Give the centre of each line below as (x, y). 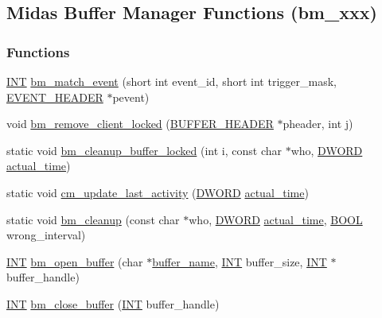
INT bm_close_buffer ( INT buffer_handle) (113, 303)
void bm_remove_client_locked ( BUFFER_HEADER (140, 124)
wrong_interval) (46, 235)
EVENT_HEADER (55, 97)
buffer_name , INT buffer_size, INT (240, 261)
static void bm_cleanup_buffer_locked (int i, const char (144, 150)
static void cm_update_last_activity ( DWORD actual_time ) (158, 192)
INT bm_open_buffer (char (75, 261)
